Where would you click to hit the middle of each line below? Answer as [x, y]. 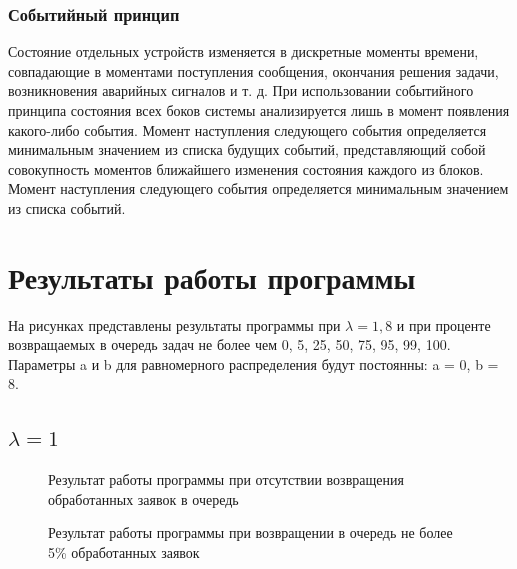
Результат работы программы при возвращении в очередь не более [250, 532]
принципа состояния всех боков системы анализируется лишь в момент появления [259, 110]
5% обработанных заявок [124, 552]
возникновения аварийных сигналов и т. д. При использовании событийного [241, 90]
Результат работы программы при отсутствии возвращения [226, 479]
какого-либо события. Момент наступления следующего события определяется [247, 129]
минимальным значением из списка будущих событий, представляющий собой [247, 149]
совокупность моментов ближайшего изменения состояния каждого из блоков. [246, 168]
